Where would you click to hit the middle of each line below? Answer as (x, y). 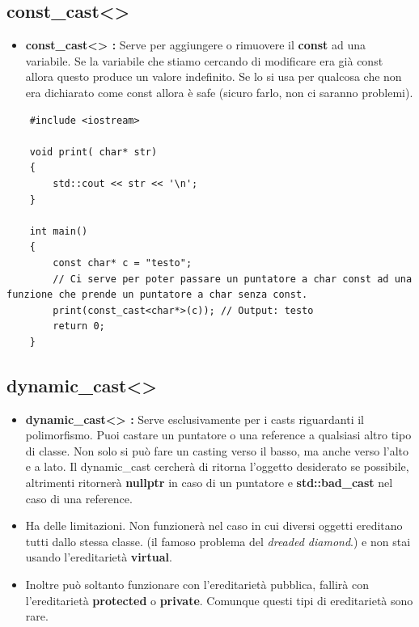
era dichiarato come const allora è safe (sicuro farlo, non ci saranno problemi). (219, 92)
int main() (59, 231)
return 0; (79, 326)
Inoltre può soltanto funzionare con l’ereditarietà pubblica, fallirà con (197, 585)
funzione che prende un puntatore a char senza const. (157, 295)
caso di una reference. (79, 498)
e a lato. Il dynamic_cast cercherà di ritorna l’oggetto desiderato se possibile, (217, 466)
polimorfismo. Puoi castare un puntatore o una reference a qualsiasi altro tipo (218, 435)
